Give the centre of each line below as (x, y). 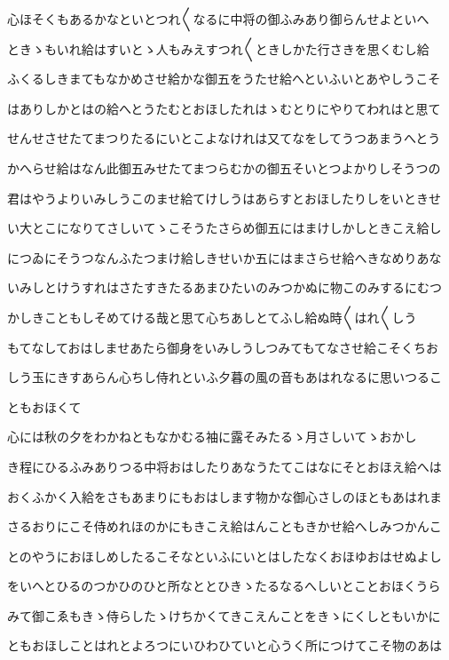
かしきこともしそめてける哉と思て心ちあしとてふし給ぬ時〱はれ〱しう (212, 317)
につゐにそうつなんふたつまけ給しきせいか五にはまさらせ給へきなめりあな (224, 257)
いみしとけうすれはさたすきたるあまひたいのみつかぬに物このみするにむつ (224, 287)
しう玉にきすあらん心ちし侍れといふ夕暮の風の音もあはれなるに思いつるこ (224, 377)
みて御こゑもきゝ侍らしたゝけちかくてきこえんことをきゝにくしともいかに (224, 615)
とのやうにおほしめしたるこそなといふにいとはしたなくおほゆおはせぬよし (224, 556)
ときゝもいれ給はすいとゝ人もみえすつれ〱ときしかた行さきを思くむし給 (218, 48)
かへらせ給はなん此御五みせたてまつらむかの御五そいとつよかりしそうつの (224, 167)
